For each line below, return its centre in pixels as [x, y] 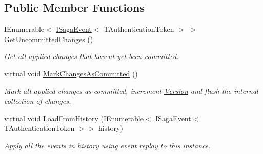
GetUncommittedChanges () [49, 39]
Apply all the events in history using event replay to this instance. [107, 145]
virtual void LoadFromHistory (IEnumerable [74, 118]
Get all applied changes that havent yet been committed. [92, 56]
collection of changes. [38, 101]
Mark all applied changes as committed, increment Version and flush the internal [131, 91]
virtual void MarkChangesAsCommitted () [71, 73]
